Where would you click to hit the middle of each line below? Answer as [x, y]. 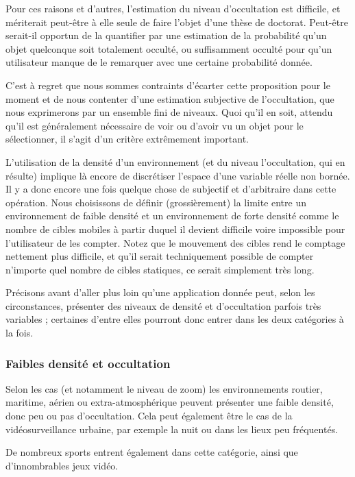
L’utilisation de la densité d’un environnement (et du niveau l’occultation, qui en [175, 161]
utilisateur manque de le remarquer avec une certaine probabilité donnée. [159, 62]
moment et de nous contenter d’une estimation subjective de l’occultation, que [170, 98]
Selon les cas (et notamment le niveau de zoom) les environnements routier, [164, 388]
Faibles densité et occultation [88, 363]
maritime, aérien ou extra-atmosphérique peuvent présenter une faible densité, [170, 402]
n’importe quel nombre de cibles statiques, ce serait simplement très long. [160, 269]
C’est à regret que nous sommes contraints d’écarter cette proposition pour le [168, 85]
